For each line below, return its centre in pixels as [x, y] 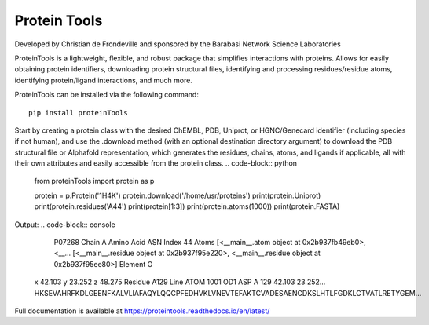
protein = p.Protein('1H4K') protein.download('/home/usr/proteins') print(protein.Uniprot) [178, 195]
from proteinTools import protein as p [94, 181]
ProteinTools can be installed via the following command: [107, 95]
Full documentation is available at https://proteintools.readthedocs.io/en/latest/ [142, 311]
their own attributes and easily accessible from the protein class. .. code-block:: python [156, 163]
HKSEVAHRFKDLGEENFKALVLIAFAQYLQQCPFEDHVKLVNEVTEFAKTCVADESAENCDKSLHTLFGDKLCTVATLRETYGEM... [228, 293]
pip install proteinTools [79, 113]
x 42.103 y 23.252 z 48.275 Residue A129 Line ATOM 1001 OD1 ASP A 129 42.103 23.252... [180, 282]
